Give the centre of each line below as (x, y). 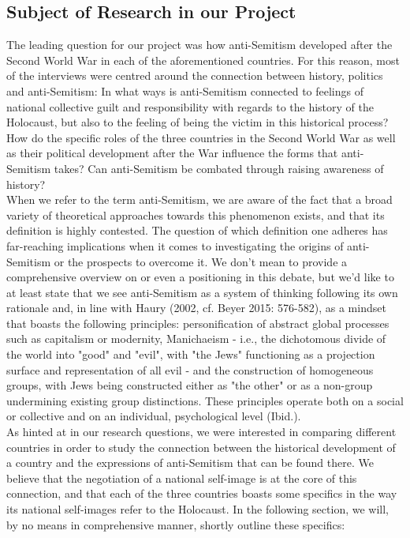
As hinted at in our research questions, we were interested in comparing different (201, 432)
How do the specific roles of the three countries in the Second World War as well (201, 137)
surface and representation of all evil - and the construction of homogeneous (190, 369)
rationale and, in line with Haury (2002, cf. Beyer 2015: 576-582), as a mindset (196, 308)
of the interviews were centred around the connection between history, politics (195, 75)
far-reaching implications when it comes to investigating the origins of (175, 245)
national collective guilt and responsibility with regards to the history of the (190, 106)
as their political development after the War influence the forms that (172, 153)
